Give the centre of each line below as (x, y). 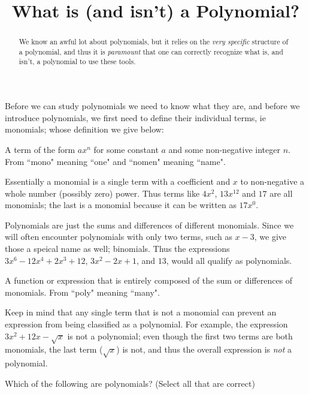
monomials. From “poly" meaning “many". (82, 292)
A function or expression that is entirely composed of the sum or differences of (149, 280)
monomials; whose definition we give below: (84, 129)
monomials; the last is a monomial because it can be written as (121, 205)
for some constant (126, 149)
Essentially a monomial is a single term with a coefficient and (118, 181)
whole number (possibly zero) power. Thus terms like (102, 193)
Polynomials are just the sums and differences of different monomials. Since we (149, 225)
